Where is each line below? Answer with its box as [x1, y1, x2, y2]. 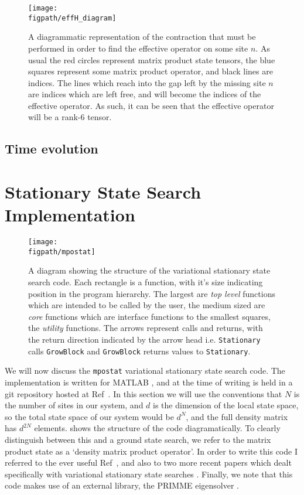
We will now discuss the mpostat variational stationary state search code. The [5, 364, 285, 377]
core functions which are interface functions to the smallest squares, [28, 310, 271, 322]
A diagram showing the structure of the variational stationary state [28, 264, 271, 276]
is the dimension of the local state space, [153, 399, 299, 411]
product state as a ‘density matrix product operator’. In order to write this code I [5, 445, 298, 457]
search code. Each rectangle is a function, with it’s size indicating [28, 276, 263, 288]
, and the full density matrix [186, 410, 288, 422]
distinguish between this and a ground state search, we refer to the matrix [5, 433, 271, 445]
